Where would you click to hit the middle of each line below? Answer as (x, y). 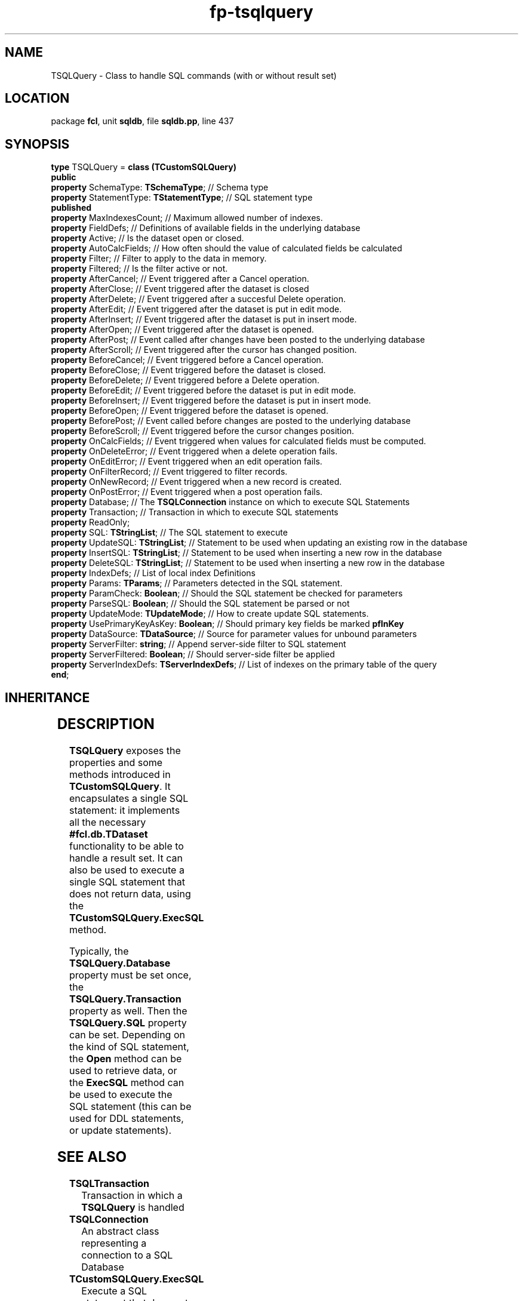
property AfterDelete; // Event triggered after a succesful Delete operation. (199, 299)
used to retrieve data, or (123, 1071)
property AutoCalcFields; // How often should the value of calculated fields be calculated (227, 248)
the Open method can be (126, 1059)
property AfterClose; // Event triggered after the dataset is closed (180, 289)
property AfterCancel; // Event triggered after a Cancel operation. (180, 279)
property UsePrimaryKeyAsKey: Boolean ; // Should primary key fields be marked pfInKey (227, 624)
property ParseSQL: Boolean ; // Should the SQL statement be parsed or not (200, 604)
